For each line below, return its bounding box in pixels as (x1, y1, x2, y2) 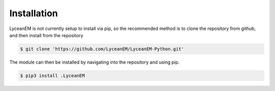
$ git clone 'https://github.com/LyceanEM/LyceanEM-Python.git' (20, 46, 184, 52)
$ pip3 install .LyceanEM (20, 73, 85, 78)
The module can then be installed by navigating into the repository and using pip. (9, 59, 180, 65)
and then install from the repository (9, 32, 84, 38)
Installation (9, 8, 58, 19)
